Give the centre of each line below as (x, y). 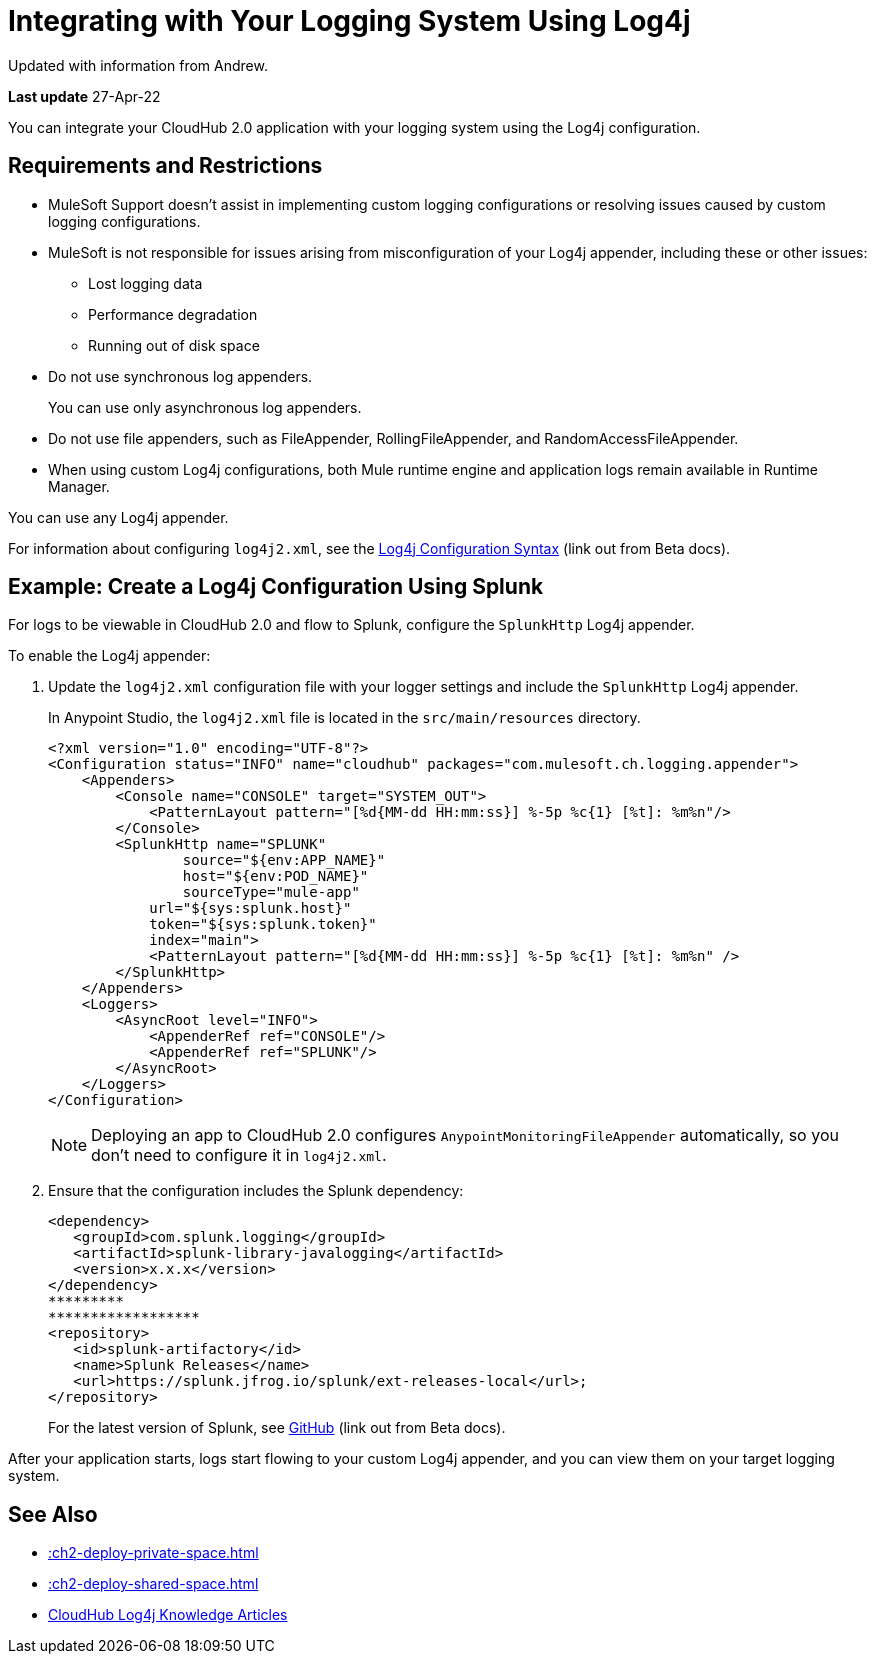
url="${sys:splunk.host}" (250, 908)
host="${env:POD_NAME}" (275, 876)
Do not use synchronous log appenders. (180, 376)
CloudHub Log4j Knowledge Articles (168, 1615)
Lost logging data (145, 283)
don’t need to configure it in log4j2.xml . (239, 1155)
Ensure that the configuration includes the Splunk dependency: (256, 1191)
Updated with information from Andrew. (138, 65)
